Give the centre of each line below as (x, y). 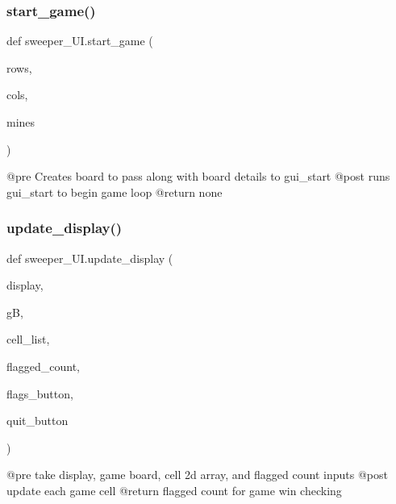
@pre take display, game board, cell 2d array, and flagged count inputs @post (197, 475)
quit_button (38, 421)
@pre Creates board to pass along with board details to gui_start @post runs (198, 176)
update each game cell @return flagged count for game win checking (174, 490)
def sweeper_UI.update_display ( (90, 258)
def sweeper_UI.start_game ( (80, 41)
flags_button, (40, 393)
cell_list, (28, 339)
